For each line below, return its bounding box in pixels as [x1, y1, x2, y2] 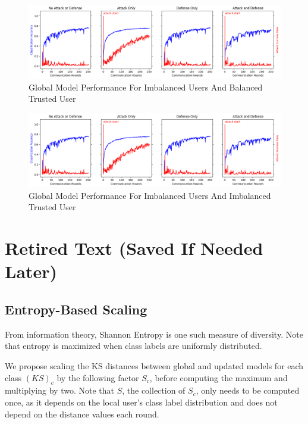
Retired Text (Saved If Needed [5, 236, 263, 260]
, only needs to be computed [196, 384, 300, 397]
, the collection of [122, 384, 186, 397]
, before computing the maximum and [149, 371, 288, 384]
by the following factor [56, 371, 139, 384]
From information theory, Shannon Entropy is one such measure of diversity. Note [5, 328, 303, 340]
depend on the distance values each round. [5, 407, 159, 420]
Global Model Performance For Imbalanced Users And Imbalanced [29, 189, 271, 201]
